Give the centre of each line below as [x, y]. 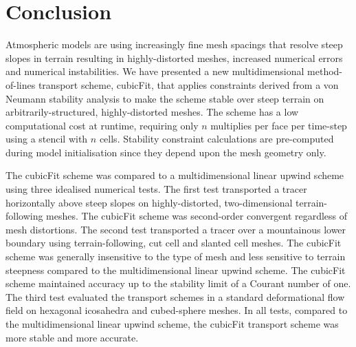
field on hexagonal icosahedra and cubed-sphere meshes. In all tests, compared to [177, 310]
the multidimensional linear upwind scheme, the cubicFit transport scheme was [172, 324]
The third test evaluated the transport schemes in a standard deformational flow [175, 296]
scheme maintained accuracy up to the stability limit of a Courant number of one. [178, 283]
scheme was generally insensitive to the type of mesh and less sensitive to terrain [176, 256]
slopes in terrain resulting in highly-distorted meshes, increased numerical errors [174, 57]
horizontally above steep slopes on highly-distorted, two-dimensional [149, 202]
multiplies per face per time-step [279, 125]
